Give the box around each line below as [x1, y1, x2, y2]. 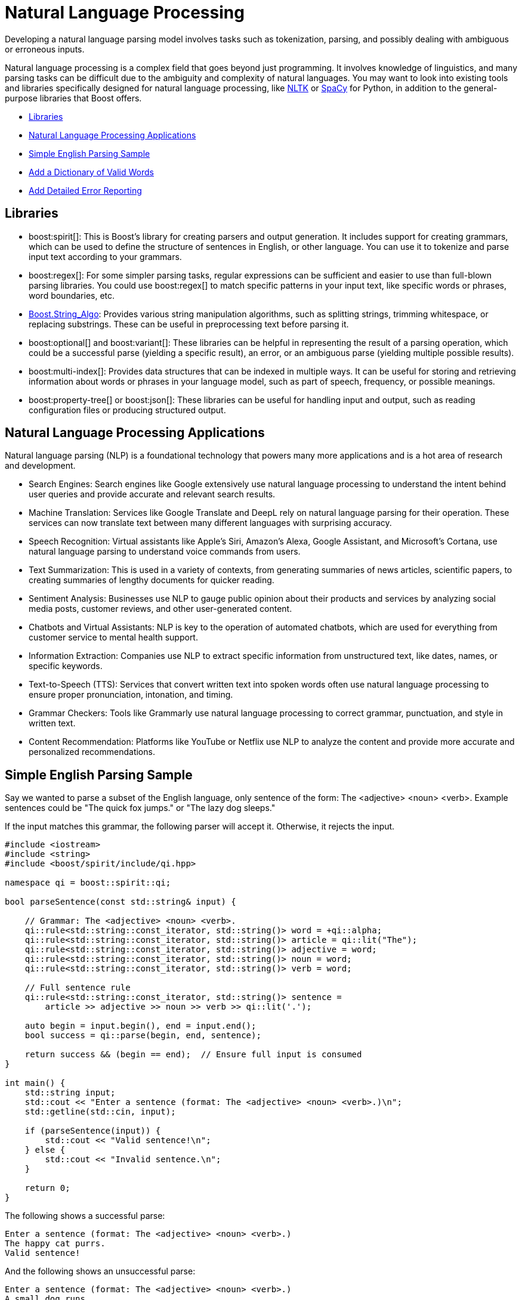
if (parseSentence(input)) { [24, 1126, 161, 1136]
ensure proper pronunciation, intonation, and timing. [29, 689, 233, 700]
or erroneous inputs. [5, 44, 85, 54]
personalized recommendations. [29, 747, 155, 757]
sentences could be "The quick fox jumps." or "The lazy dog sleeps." [5, 803, 276, 813]
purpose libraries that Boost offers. [5, 92, 142, 103]
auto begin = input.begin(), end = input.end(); [24, 1021, 257, 1031]
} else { [24, 1145, 66, 1155]
